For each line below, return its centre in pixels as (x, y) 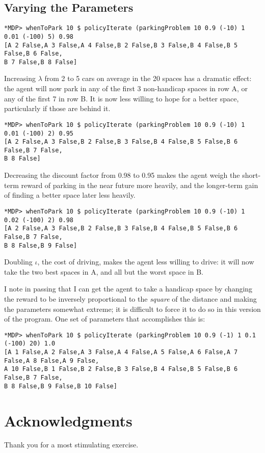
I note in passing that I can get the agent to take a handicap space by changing (128, 289)
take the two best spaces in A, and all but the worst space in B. (104, 271)
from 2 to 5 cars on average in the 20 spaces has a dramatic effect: (148, 78)
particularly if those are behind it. (57, 108)
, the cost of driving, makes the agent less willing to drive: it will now (146, 262)
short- (251, 175)
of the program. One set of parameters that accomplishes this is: (105, 319)
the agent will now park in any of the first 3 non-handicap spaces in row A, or (126, 88)
